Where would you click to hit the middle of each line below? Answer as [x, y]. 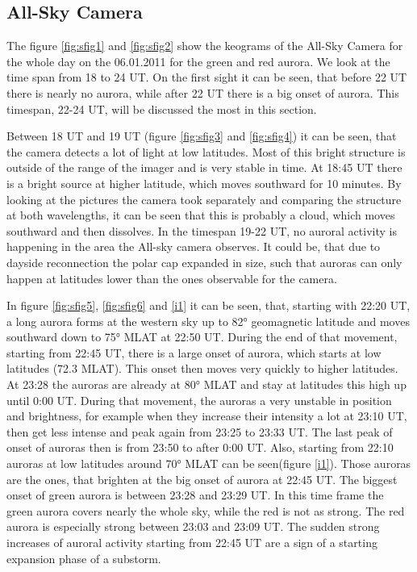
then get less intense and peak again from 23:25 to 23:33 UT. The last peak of [200, 431]
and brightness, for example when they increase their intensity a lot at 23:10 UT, [207, 416]
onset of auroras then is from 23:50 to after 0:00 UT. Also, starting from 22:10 [200, 447]
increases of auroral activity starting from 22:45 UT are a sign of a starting [192, 543]
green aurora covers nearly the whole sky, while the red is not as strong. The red [206, 510]
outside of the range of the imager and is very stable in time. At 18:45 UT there [204, 167]
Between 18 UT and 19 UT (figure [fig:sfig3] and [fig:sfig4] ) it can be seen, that [202, 136]
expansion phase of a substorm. [84, 558]
